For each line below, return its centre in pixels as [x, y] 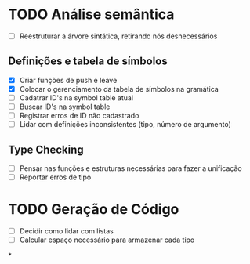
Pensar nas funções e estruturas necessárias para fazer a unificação [130, 168]
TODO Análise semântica [91, 14]
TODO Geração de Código [94, 210]
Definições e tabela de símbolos [88, 61]
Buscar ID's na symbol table [65, 107]
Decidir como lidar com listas [66, 231]
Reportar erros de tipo [55, 177]
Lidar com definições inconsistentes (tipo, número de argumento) [125, 125]
